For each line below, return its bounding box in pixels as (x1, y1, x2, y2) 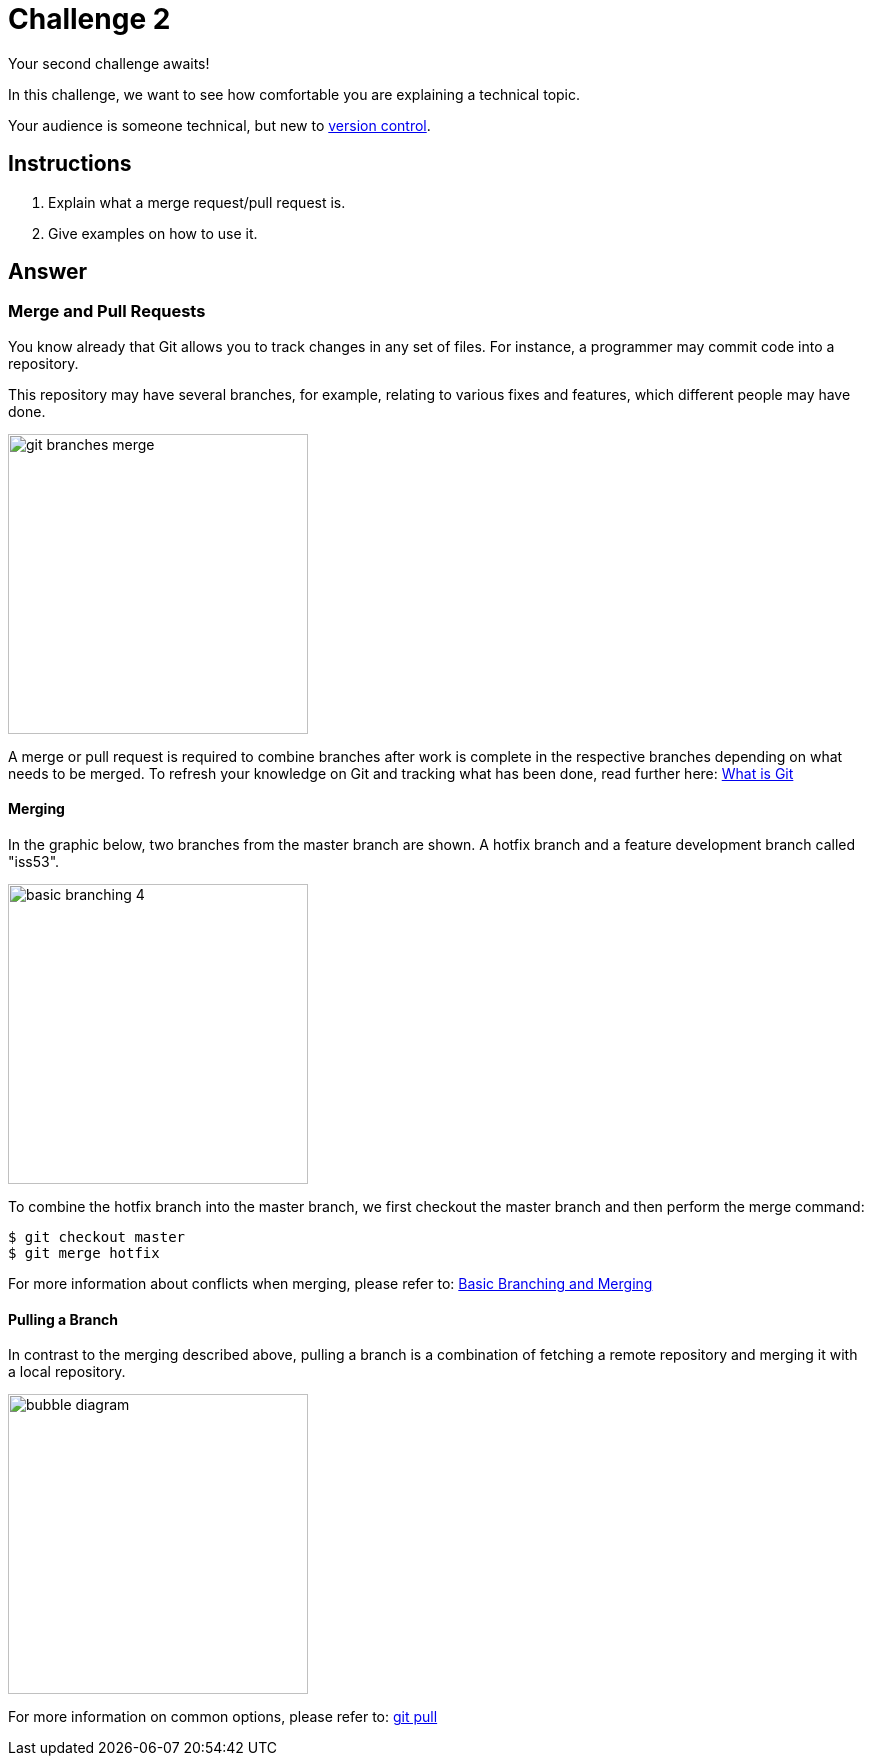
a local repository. (8, 1363, 126, 1381)
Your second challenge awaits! (8, 54, 210, 72)
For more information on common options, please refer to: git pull (8, 1708, 438, 1726)
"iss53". (8, 853, 60, 871)
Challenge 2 (8, 2, 171, 36)
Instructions (8, 151, 132, 177)
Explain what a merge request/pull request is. (48, 193, 346, 211)
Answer (8, 259, 88, 285)
